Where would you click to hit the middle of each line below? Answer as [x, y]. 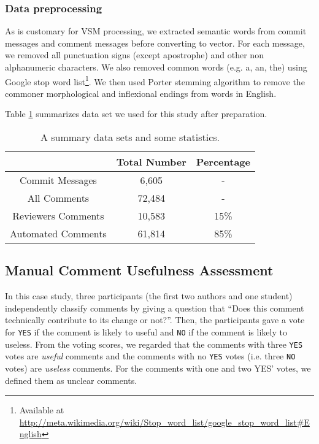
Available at [42, 410]
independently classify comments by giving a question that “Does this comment [155, 308]
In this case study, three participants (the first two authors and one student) [149, 296]
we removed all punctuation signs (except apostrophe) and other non [134, 55]
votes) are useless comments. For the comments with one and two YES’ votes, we [158, 368]
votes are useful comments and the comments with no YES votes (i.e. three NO [150, 356]
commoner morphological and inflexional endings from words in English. [141, 93]
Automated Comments [58, 234]
